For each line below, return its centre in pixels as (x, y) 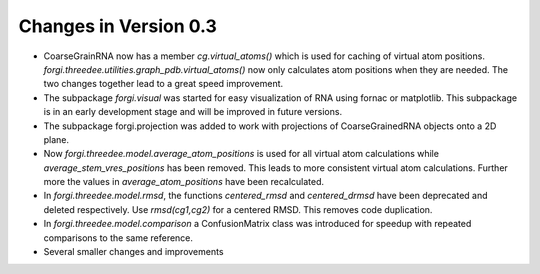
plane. (56, 139)
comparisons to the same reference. (118, 237)
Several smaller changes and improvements (133, 252)
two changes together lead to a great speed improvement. (163, 84)
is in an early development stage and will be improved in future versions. (193, 112)
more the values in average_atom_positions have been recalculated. (184, 182)
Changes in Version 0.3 (117, 26)
